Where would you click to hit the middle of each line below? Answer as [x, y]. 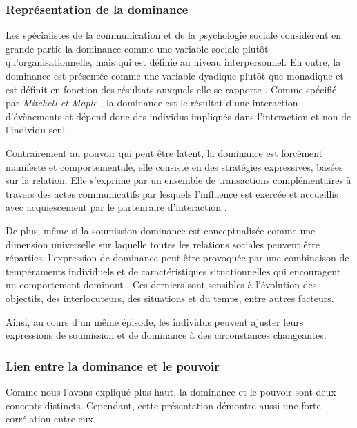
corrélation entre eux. [51, 419]
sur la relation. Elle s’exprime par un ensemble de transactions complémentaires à [178, 180]
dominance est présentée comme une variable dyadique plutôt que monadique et [175, 75]
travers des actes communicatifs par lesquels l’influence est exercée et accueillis [172, 193]
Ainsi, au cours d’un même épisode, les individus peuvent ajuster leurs [155, 321]
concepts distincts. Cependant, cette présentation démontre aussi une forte [163, 405]
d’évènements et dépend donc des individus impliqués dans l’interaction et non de [178, 116]
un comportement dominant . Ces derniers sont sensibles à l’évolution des [161, 285]
